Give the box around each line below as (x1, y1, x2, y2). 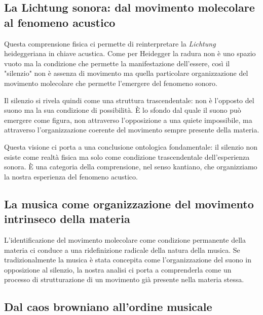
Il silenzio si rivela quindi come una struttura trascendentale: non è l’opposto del (4, 95, 254, 105)
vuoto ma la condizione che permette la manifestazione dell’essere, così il (4, 58, 230, 68)
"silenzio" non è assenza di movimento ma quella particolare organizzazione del (4, 68, 248, 78)
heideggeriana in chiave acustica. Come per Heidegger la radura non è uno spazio (4, 48, 256, 59)
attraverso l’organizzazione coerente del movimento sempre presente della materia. (4, 124, 259, 135)
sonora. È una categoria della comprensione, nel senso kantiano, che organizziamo (4, 161, 257, 172)
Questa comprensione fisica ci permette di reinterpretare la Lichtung (4, 38, 216, 49)
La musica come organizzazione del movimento (4, 196, 254, 211)
